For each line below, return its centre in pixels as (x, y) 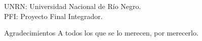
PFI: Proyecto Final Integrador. (53, 16)
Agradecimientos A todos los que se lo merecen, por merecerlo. (101, 33)
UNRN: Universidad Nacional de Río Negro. (73, 6)
